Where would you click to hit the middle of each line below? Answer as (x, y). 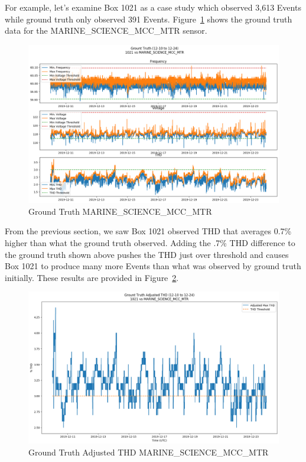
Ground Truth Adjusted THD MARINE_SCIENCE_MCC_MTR (149, 452)
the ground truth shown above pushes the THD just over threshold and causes (147, 254)
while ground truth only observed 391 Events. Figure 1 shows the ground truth (149, 19)
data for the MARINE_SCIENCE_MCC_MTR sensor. (106, 30)
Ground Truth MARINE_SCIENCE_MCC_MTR (120, 211)
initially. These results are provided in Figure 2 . (92, 277)
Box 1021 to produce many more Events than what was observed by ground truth (153, 266)
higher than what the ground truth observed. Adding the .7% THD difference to (150, 243)
